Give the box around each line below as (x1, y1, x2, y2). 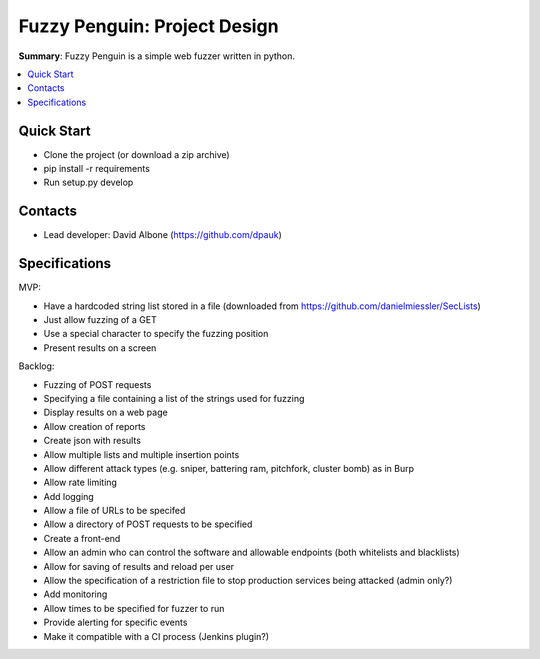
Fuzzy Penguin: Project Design (18, 15, 279, 37)
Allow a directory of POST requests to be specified (43, 518, 253, 530)
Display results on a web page (43, 406, 169, 419)
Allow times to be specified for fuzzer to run (43, 602, 225, 614)
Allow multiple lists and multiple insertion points (43, 448, 240, 460)
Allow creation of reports (43, 420, 146, 432)
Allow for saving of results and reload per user (43, 560, 235, 572)
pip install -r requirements (43, 163, 150, 175)
